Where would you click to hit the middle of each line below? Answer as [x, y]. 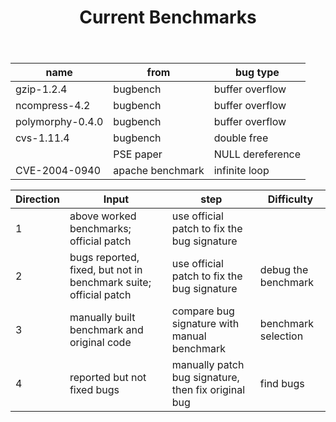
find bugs [282, 384]
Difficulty [290, 199]
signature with [205, 324]
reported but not [108, 378]
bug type [257, 73]
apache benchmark [159, 171]
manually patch [208, 365]
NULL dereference [257, 154]
